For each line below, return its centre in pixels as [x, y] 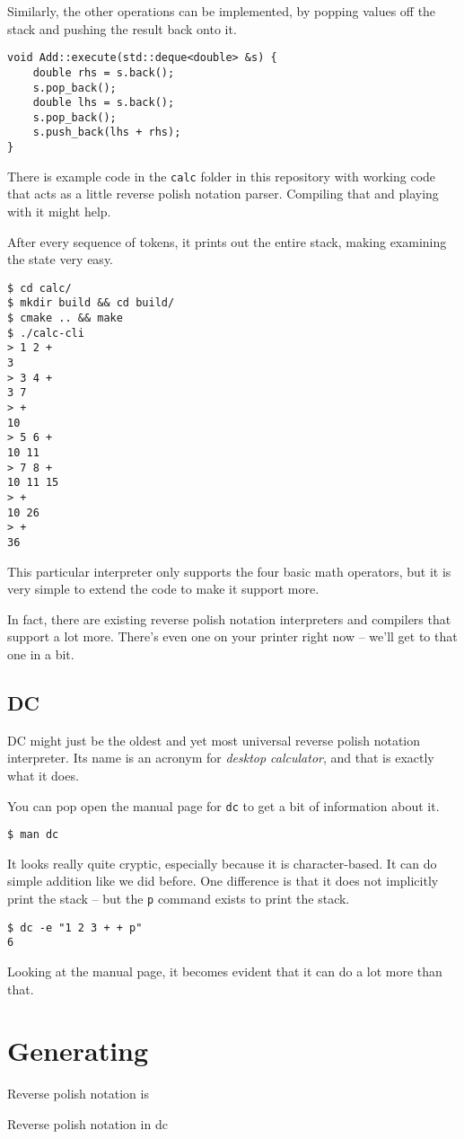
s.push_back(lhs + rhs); [107, 132]
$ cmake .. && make [65, 318]
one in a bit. [41, 654]
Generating [78, 1051]
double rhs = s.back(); [104, 72]
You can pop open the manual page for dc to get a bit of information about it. [223, 805]
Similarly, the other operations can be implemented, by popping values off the [222, 11]
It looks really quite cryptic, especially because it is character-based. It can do [222, 863]
